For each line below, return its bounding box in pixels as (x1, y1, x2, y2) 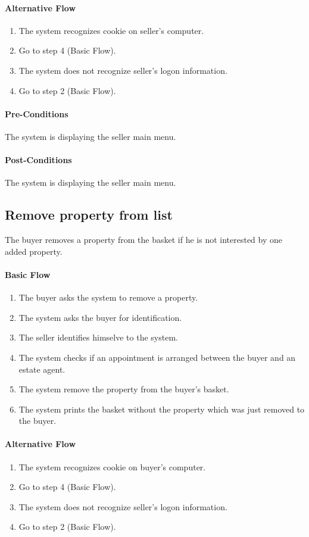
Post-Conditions (5, 154, 72, 166)
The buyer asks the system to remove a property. (18, 291, 198, 304)
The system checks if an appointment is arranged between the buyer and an (18, 351, 296, 363)
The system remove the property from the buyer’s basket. (18, 383, 229, 395)
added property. (5, 245, 63, 257)
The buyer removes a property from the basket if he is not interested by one (5, 233, 283, 246)
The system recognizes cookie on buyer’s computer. (18, 460, 206, 473)
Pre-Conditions (5, 107, 68, 120)
